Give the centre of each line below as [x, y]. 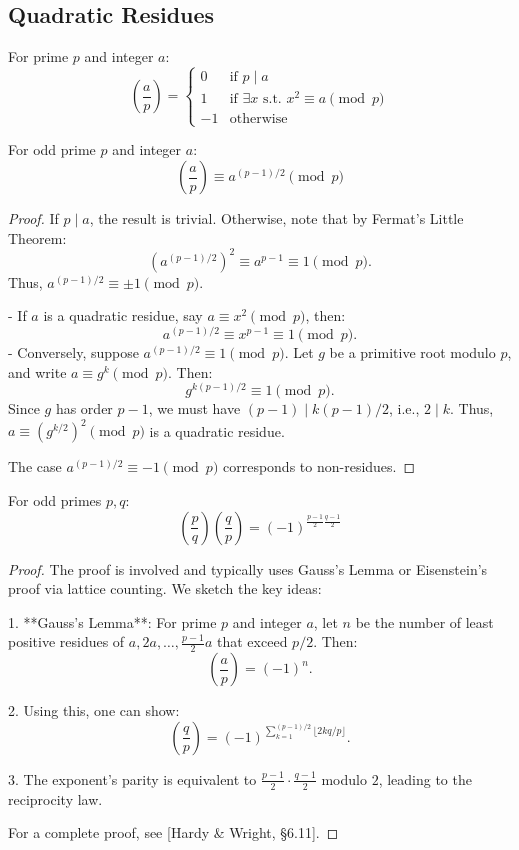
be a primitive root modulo [412, 352]
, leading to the [425, 778]
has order [84, 408]
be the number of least [424, 621]
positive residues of [66, 641]
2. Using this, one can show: [94, 710]
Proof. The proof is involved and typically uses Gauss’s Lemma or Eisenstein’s [248, 568]
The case [35, 466]
